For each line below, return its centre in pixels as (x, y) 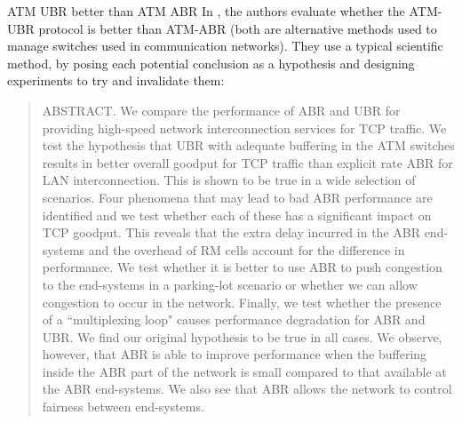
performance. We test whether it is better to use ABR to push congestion (242, 267)
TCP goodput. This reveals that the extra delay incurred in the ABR (231, 232)
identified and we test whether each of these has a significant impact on (237, 215)
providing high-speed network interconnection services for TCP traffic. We (244, 128)
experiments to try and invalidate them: (116, 80)
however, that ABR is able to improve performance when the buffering (235, 354)
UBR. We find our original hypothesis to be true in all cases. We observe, (242, 336)
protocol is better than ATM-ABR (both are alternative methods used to (238, 28)
